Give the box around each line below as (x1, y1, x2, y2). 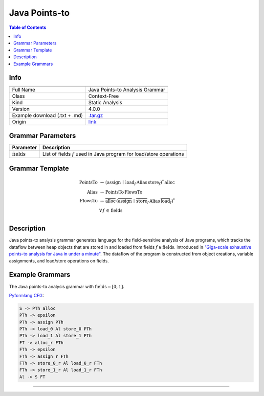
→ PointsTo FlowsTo (100, 189, 143, 195)
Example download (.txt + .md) (12, 112, 83, 119)
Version (12, 106, 30, 113)
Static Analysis (88, 99, 122, 106)
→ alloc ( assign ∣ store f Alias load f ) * (100, 197, 175, 205)
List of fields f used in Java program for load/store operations (42, 150, 184, 157)
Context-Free (88, 93, 119, 100)
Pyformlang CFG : (9, 292, 44, 298)
